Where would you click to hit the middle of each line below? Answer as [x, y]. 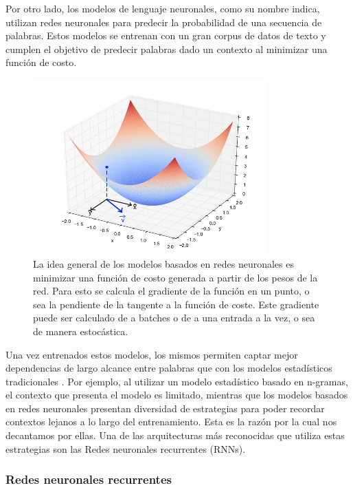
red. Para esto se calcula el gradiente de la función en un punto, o [171, 291]
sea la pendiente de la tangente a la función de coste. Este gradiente [176, 304]
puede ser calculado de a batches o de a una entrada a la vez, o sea [174, 318]
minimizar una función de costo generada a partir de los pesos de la [175, 277]
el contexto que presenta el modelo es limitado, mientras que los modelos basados [177, 395]
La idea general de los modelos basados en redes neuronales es [163, 263]
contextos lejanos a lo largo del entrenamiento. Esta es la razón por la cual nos [171, 422]
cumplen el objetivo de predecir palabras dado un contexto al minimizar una [167, 49]
